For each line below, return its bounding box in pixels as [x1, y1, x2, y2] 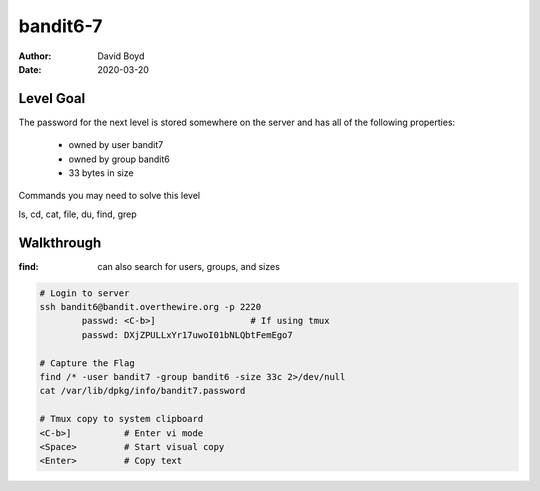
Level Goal [18, 90, 86, 107]
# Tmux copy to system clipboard [39, 413, 204, 425]
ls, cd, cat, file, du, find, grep [18, 208, 137, 220]
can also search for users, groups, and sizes [97, 260, 280, 272]
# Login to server [39, 287, 130, 299]
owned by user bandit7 [68, 139, 164, 151]
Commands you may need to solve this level [18, 190, 200, 202]
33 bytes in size [68, 167, 134, 179]
